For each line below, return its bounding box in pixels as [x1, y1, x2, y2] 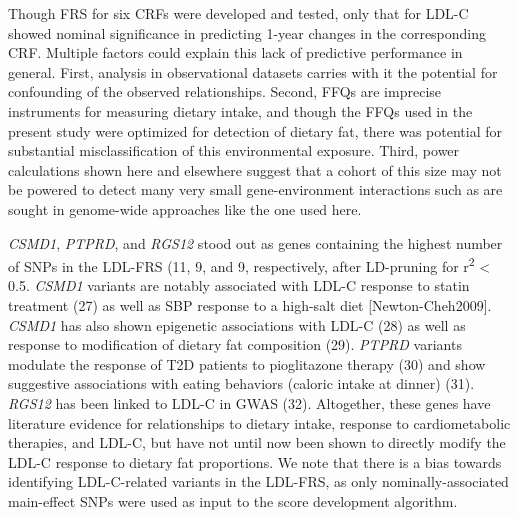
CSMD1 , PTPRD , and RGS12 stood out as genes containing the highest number [8, 232, 503, 253]
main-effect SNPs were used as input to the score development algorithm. [8, 490, 458, 511]
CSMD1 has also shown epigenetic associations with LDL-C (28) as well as [8, 314, 466, 335]
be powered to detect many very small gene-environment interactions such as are [8, 179, 503, 200]
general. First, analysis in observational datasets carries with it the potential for [8, 61, 498, 82]
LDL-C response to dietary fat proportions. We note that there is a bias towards [8, 451, 502, 472]
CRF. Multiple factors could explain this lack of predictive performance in [8, 42, 463, 63]
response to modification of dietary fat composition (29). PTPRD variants [8, 334, 462, 355]
